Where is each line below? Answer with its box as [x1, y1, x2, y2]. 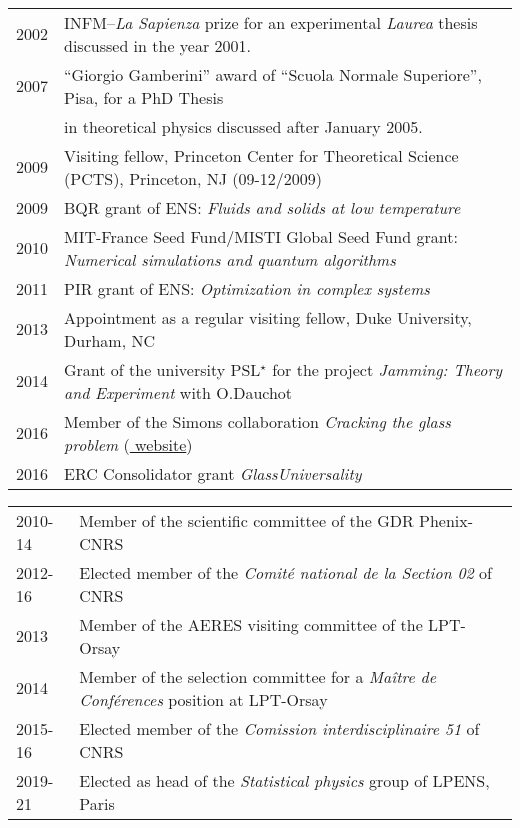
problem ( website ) [64, 432, 193, 456]
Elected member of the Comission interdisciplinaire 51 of [79, 716, 480, 740]
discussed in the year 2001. [64, 33, 251, 57]
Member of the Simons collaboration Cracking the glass [64, 409, 451, 433]
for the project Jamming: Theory [272, 357, 503, 381]
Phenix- [419, 508, 474, 532]
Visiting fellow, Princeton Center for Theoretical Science [64, 143, 459, 167]
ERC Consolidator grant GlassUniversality [64, 461, 362, 485]
